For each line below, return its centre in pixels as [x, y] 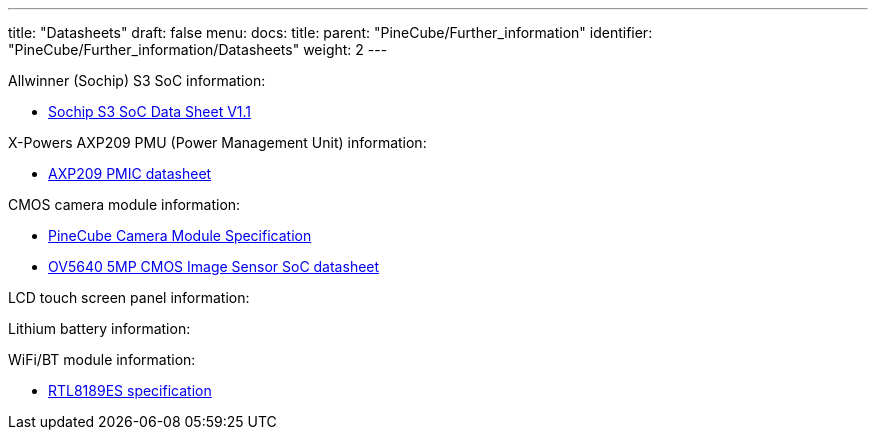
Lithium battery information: [99, 328]
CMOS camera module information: [124, 204]
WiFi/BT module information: [102, 359]
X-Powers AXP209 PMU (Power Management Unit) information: [217, 142]
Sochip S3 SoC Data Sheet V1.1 [150, 111]
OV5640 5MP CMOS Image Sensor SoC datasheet [214, 266]
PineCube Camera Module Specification [180, 235]
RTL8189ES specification [130, 390]
